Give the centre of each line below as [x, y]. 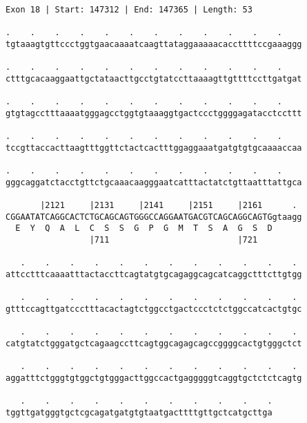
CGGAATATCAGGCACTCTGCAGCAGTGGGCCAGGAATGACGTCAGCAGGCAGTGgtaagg [154, 217]
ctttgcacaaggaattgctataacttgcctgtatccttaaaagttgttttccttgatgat [154, 78]
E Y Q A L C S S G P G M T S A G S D [144, 228]
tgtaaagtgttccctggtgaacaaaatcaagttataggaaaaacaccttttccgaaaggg [154, 44]
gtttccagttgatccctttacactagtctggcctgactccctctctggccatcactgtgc [154, 309]
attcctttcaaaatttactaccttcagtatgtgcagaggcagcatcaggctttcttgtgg [154, 275]
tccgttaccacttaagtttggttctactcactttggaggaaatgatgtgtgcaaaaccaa [154, 148]
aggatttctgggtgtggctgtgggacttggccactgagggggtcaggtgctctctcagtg [154, 378]
